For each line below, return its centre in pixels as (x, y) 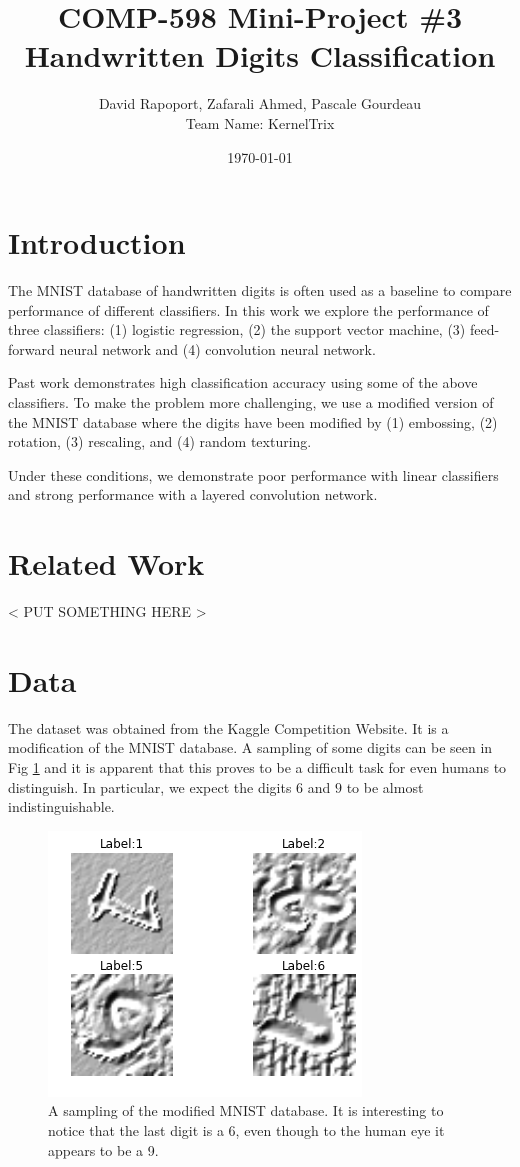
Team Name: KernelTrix (260, 122)
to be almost (385, 786)
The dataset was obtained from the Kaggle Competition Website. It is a (228, 727)
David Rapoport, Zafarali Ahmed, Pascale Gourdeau (260, 103)
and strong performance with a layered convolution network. (193, 494)
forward (31, 348)
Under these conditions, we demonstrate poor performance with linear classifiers (253, 474)
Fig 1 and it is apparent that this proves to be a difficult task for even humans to (257, 767)
